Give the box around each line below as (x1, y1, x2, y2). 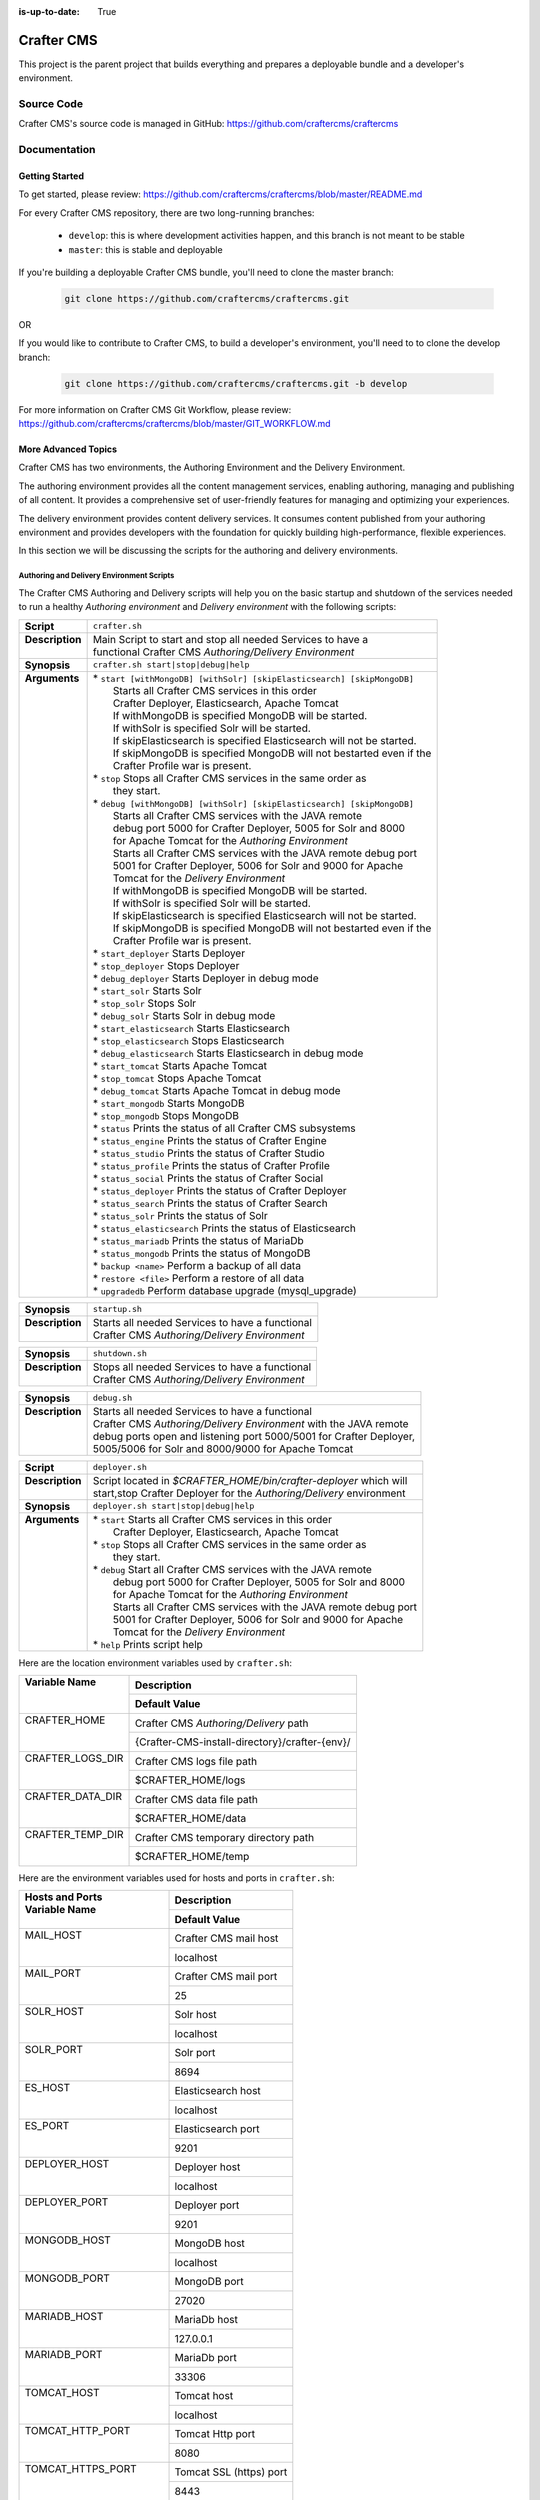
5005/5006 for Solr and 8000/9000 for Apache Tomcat (92, 1441, 354, 1455)
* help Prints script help (92, 1637, 204, 1651)
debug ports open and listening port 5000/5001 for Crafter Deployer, (92, 1429, 415, 1443)
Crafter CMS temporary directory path (134, 1830, 315, 1844)
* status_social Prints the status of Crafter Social (92, 1171, 324, 1185)
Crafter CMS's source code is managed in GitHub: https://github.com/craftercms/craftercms (18, 118, 399, 130)
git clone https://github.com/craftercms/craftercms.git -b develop (64, 378, 408, 389)
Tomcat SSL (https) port (174, 2465, 288, 2479)
